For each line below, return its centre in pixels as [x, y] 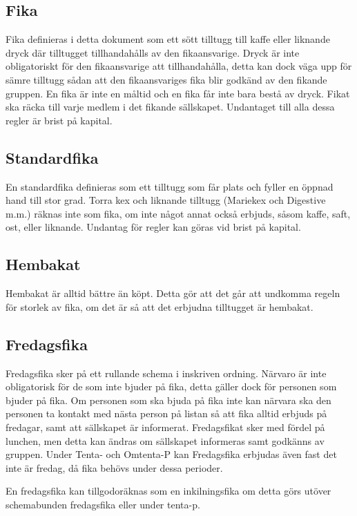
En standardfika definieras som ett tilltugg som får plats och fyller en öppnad [170, 186]
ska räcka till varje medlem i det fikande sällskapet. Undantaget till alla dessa [170, 107]
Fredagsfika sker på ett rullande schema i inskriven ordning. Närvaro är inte [166, 373]
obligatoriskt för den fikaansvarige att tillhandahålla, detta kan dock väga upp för [179, 66]
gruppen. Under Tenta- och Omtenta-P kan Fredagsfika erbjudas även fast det [171, 454]
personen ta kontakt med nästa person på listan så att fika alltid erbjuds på [166, 413]
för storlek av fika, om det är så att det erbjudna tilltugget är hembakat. [160, 306]
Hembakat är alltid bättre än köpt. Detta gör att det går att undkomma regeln [173, 293]
